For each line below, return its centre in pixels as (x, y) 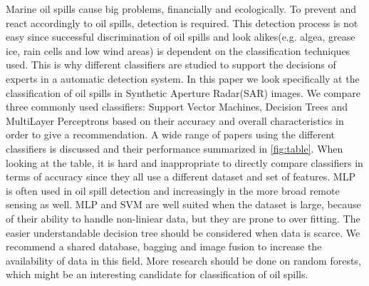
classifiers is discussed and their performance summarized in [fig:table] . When (175, 148)
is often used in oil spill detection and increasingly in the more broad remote (173, 190)
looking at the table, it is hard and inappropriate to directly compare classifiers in (184, 162)
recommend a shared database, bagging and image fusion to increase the (164, 246)
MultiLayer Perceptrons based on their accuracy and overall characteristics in (175, 120)
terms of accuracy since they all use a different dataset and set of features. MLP (181, 177)
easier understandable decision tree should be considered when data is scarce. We (183, 232)
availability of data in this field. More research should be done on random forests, (183, 260)
